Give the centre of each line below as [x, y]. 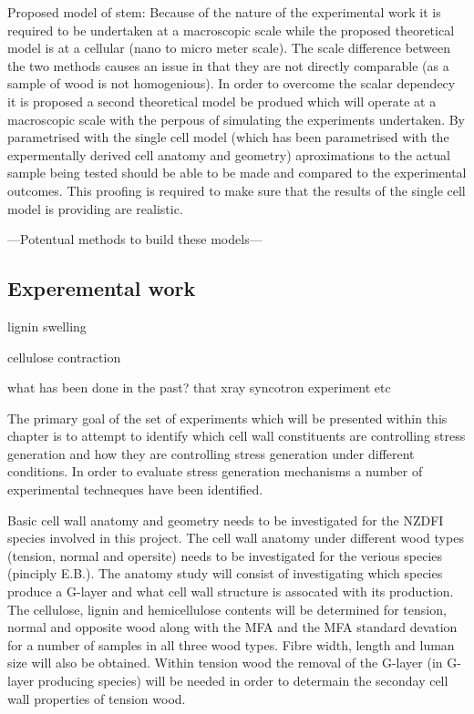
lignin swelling [47, 326]
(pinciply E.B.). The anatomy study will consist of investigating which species [225, 573]
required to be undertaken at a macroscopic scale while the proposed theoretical [231, 30]
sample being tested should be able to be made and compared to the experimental [237, 173]
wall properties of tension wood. [97, 698]
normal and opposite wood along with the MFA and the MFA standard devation [232, 627]
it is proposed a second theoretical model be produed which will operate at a [222, 101]
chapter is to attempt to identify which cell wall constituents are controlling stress [237, 436]
